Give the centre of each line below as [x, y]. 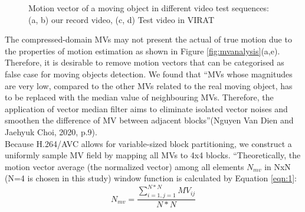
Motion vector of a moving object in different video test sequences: [149, 8]
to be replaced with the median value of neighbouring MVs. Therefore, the [139, 97]
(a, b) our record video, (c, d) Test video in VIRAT [121, 19]
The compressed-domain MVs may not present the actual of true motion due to [148, 39]
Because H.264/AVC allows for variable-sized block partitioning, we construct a [148, 143]
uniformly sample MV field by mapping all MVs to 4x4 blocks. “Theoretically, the [153, 155]
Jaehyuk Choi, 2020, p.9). [51, 131]
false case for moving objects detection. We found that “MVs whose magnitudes [149, 74]
